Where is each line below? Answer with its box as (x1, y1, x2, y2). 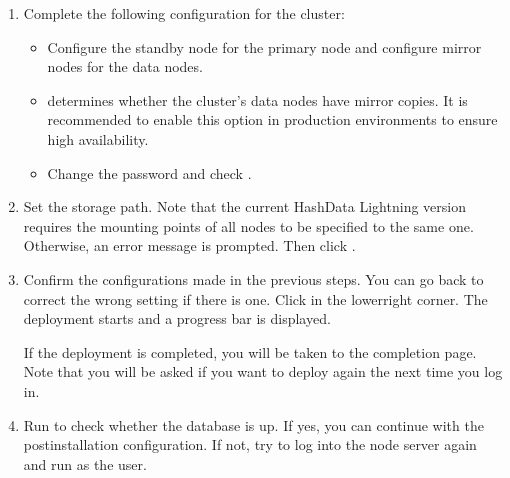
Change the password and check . (47, 162, 252, 183)
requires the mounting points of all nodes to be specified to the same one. (23, 215, 474, 236)
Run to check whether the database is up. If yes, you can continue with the (23, 414, 484, 435)
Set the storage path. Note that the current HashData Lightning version (23, 196, 466, 217)
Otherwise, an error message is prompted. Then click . (23, 235, 356, 256)
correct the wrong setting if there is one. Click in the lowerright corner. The (23, 288, 488, 309)
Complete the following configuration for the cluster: (23, 3, 345, 23)
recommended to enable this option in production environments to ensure (47, 109, 498, 130)
